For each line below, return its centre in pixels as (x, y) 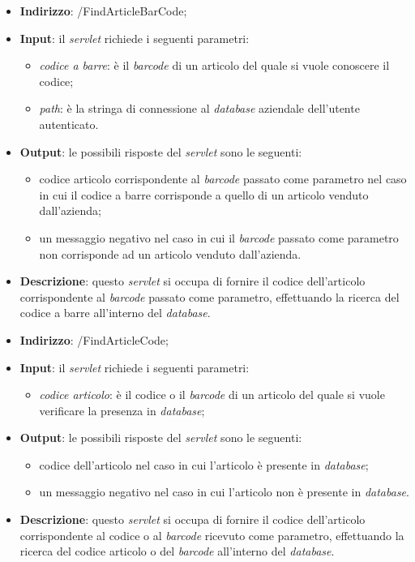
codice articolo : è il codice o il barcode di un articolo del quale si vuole (212, 395)
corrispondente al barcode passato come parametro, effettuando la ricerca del (210, 296)
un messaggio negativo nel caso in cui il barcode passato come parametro (219, 237)
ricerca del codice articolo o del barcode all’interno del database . (177, 551)
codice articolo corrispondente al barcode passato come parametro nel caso (223, 179)
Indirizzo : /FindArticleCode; (94, 339)
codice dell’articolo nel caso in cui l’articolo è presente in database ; (204, 464)
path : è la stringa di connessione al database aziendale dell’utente (199, 108)
